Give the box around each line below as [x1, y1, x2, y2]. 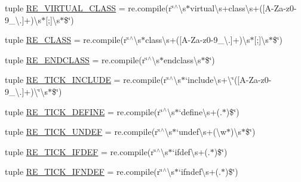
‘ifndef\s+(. [179, 165, 221, 178]
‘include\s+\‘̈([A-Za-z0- [185, 73, 272, 86]
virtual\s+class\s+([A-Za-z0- [190, 2, 297, 14]
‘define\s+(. [179, 105, 222, 118]
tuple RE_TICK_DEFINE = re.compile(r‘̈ [5, 105, 163, 118]
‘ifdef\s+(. [172, 145, 210, 158]
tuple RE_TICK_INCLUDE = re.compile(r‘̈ [5, 73, 170, 86]
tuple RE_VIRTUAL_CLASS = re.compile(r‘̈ [5, 2, 174, 14]
